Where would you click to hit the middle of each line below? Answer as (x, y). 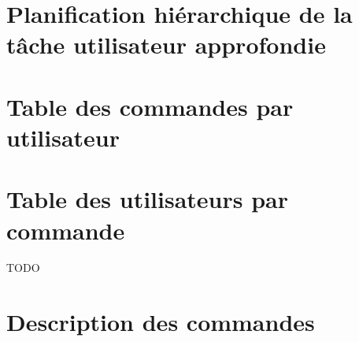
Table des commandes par (150, 106)
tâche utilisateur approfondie (166, 45)
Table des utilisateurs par (148, 199)
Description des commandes (161, 322)
